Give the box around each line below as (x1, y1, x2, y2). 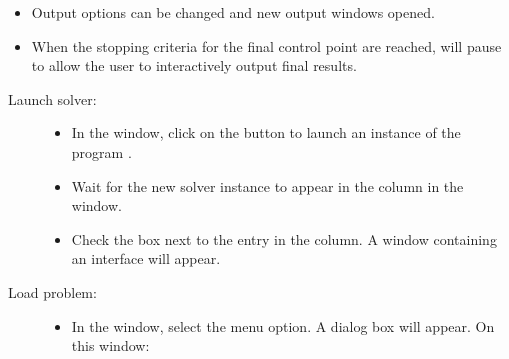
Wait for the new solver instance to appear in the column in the (71, 175, 464, 196)
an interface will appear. (71, 248, 221, 269)
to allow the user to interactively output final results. (31, 55, 357, 76)
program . (71, 141, 132, 162)
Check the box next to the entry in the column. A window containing (71, 228, 497, 249)
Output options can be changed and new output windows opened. (31, 2, 435, 22)
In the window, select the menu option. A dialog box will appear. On (71, 315, 495, 336)
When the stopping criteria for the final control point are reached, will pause (31, 35, 502, 56)
